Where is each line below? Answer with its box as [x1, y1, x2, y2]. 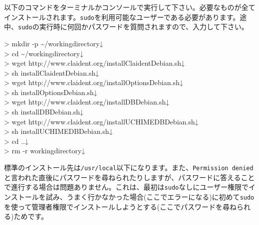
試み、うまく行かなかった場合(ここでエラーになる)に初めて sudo [45, 191, 255, 202]
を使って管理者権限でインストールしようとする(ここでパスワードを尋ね [4, 201, 237, 212]
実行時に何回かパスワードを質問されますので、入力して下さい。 [39, 21, 249, 32]
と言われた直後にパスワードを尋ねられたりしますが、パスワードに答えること [4, 172, 255, 182]
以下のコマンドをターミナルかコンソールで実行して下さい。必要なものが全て [4, 2, 256, 12]
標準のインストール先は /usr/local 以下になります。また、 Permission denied [4, 162, 254, 173]
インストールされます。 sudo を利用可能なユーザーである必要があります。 [4, 11, 240, 22]
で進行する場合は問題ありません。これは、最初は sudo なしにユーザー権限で [4, 182, 249, 192]
